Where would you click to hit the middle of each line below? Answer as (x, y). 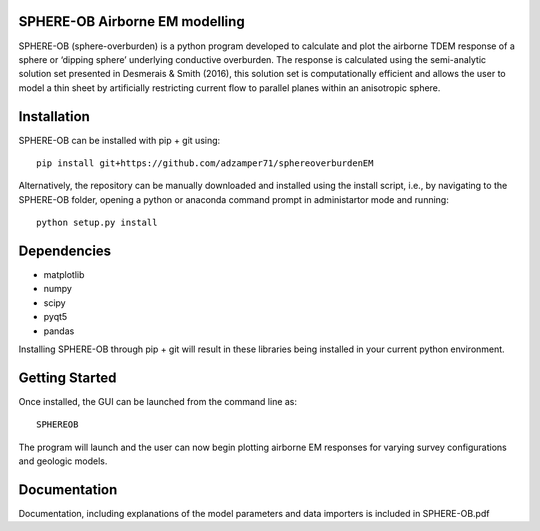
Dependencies (65, 250)
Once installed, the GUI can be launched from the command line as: (158, 401)
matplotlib (64, 275)
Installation (54, 116)
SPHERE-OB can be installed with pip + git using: (119, 140)
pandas (59, 331)
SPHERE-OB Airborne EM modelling (131, 21)
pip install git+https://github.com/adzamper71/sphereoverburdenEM (205, 163)
